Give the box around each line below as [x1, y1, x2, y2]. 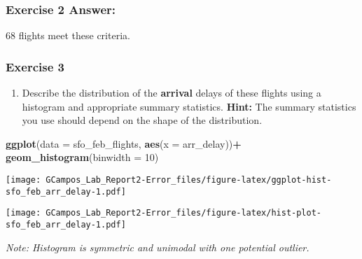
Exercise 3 [6, 57, 64, 75]
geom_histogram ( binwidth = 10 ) [6, 150, 159, 164]
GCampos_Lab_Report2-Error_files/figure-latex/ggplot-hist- [46, 175, 332, 185]
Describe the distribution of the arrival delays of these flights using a [22, 85, 321, 100]
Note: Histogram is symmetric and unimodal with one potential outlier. [6, 239, 309, 254]
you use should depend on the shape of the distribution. [22, 113, 263, 127]
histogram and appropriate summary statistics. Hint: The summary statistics [22, 99, 356, 113]
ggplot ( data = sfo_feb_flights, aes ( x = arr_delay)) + [6, 136, 242, 150]
